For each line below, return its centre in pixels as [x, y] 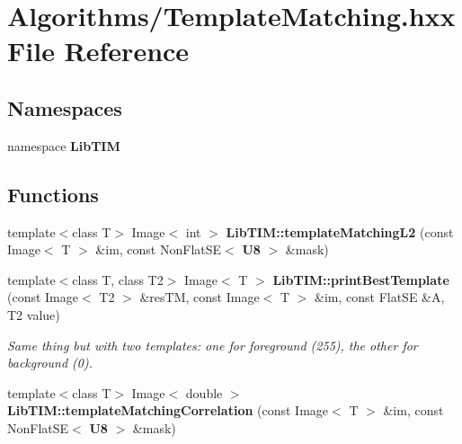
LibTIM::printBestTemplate [361, 279]
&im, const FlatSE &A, [380, 297]
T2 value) [34, 314]
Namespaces [65, 107]
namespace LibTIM [64, 145]
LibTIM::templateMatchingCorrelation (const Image [168, 410]
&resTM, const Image [200, 297]
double [204, 392]
